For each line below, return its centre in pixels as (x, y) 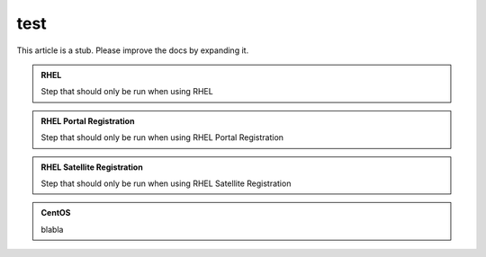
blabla (52, 229)
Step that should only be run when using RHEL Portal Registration (162, 137)
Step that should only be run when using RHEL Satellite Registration (166, 183)
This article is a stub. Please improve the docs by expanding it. (133, 50)
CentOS (56, 213)
